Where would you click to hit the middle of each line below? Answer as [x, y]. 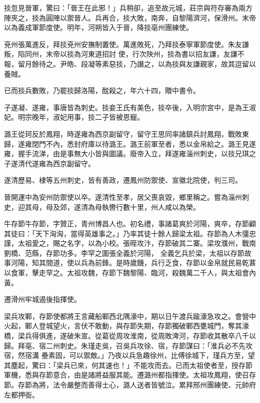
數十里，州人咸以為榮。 [161, 207]
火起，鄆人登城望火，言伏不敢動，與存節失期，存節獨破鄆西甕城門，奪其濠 [126, 326]
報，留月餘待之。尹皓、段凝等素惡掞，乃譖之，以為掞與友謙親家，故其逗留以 [130, 63]
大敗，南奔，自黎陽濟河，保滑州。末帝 [193, 17]
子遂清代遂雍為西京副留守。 [49, 163]
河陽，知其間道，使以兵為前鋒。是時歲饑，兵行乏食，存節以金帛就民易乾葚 [133, 263]
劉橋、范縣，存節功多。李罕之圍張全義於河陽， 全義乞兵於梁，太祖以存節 [124, 253]
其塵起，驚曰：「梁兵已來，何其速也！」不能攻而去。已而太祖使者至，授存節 [128, 365]
